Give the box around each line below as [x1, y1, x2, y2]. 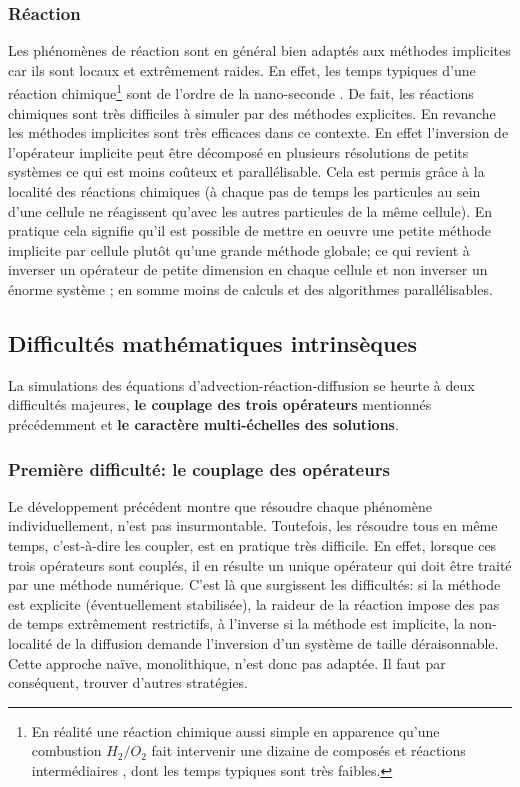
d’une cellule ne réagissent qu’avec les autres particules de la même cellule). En [8, 200, 493, 221]
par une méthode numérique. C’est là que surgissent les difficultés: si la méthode [8, 574, 501, 595]
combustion [31, 740, 102, 761]
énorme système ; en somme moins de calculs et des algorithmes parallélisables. [8, 279, 493, 299]
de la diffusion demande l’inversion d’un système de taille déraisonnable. [56, 632, 499, 653]
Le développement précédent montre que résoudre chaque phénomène [8, 495, 432, 516]
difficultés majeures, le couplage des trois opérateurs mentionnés [8, 394, 432, 415]
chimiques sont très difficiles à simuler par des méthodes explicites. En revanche [8, 102, 496, 123]
